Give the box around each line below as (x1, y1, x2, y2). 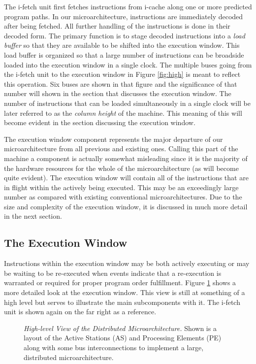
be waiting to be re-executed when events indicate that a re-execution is (4, 267, 222, 278)
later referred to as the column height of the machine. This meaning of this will (4, 107, 242, 118)
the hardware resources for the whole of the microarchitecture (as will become (4, 163, 239, 173)
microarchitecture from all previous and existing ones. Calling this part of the (4, 143, 238, 154)
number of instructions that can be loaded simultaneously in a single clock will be (4, 98, 251, 108)
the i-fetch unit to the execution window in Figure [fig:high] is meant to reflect (4, 69, 241, 79)
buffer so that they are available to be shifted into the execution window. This (4, 40, 240, 50)
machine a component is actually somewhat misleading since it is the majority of (4, 153, 248, 163)
